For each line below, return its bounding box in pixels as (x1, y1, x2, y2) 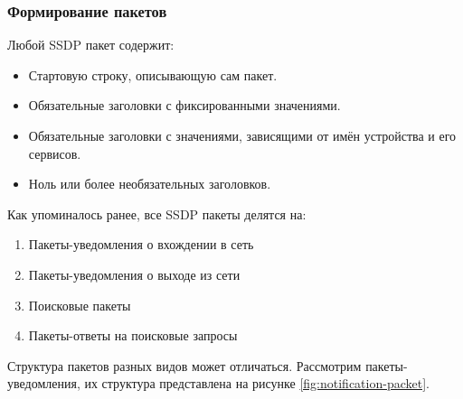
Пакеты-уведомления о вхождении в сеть (28, 235, 254, 254)
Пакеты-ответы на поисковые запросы (28, 326, 238, 345)
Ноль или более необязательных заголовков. (28, 174, 271, 193)
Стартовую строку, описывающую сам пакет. (28, 65, 278, 84)
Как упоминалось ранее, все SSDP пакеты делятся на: (7, 204, 307, 223)
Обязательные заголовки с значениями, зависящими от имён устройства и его (28, 126, 457, 144)
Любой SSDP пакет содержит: (7, 35, 175, 54)
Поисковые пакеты (28, 295, 131, 314)
